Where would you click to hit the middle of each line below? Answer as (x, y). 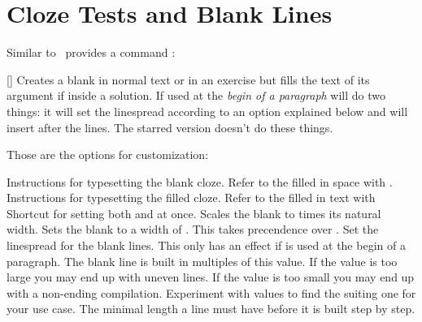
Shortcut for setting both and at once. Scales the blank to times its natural (194, 213)
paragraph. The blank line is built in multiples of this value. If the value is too (202, 261)
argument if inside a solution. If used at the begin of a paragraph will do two (196, 95)
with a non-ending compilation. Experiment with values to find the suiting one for (211, 292)
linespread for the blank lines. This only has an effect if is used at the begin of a (206, 245)
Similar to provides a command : (91, 52)
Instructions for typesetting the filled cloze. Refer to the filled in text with (191, 197)
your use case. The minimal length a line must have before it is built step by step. (211, 309)
